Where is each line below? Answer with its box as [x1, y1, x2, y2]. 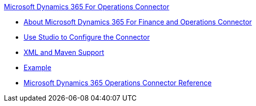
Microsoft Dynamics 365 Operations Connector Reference [24, 79, 212, 87]
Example [24, 63, 52, 72]
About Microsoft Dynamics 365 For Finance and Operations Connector [24, 18, 252, 26]
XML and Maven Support [24, 48, 104, 56]
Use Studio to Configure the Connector [24, 33, 150, 41]
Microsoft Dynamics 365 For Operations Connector [4, 2, 170, 11]
